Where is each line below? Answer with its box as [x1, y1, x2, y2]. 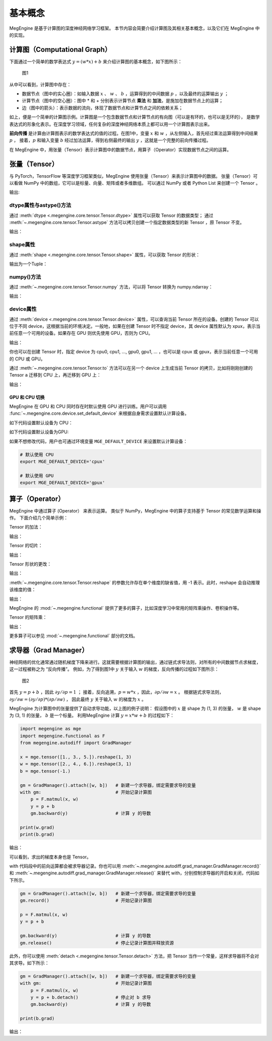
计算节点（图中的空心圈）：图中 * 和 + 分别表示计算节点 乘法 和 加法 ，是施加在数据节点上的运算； [22, 98, 224, 104]
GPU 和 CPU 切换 [9, 394, 45, 400]
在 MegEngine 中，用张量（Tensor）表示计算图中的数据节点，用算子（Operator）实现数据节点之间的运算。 [9, 146, 232, 153]
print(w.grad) [20, 825, 55, 830]
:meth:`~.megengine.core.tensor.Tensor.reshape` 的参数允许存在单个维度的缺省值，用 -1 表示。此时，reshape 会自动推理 [9, 579, 260, 585]
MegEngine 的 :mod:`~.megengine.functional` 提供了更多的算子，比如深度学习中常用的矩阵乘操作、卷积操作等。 [9, 605, 242, 611]
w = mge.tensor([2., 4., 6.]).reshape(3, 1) [20, 761, 132, 767]
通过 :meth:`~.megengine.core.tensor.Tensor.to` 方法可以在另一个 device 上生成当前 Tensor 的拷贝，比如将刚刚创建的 [9, 365, 253, 371]
